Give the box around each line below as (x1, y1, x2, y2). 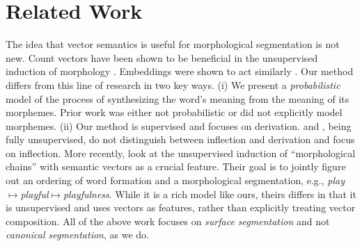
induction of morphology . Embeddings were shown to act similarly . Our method (6, 64, 354, 79)
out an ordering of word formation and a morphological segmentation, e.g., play (6, 173, 345, 188)
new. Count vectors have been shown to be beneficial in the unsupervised (6, 50, 318, 65)
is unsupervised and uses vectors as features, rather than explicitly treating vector (6, 200, 356, 215)
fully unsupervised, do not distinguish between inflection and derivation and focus (6, 132, 355, 147)
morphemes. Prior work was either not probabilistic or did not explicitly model (6, 105, 343, 120)
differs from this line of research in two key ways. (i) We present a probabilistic (6, 77, 340, 92)
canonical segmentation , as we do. (6, 227, 149, 242)
